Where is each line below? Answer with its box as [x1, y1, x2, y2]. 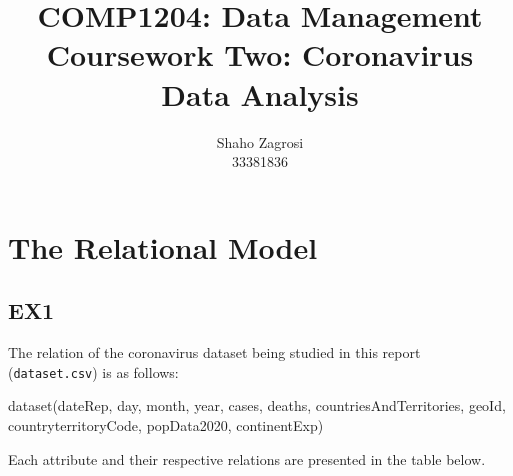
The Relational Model [8, 226, 318, 267]
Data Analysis [161, 73, 359, 114]
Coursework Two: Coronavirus [46, 34, 474, 75]
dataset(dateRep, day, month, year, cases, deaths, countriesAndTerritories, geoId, [8, 395, 506, 416]
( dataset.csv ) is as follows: [8, 361, 179, 382]
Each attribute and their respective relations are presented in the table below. [8, 448, 486, 469]
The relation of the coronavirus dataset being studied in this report [8, 342, 421, 363]
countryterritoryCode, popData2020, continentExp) [8, 414, 324, 435]
